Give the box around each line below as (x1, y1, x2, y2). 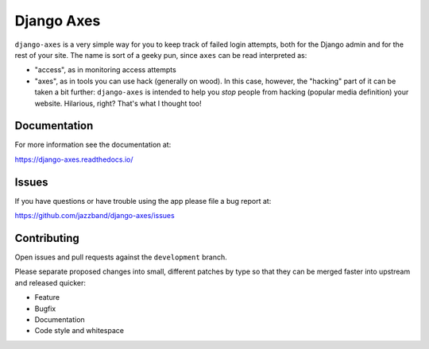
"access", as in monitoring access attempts (34, 65, 176, 75)
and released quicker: (14, 278, 87, 287)
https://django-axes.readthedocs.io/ (14, 155, 134, 164)
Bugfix (34, 304, 56, 313)
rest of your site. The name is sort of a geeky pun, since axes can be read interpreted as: (14, 50, 307, 59)
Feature (34, 293, 60, 302)
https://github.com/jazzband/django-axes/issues (14, 211, 175, 221)
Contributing (14, 231, 79, 245)
